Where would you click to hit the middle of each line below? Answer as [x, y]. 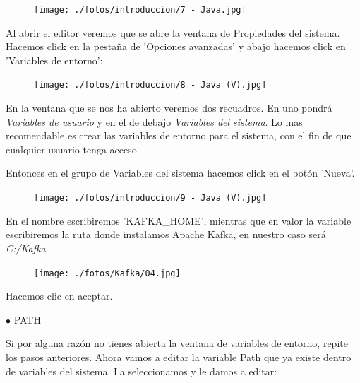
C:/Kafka [26, 248]
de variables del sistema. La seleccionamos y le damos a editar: [142, 371]
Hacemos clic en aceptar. [59, 296]
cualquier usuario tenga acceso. [73, 149]
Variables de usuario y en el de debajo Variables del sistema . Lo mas [154, 121]
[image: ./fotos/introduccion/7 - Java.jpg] [140, 10]
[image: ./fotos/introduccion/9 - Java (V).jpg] [150, 198]
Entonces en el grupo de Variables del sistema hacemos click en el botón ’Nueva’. [180, 173]
